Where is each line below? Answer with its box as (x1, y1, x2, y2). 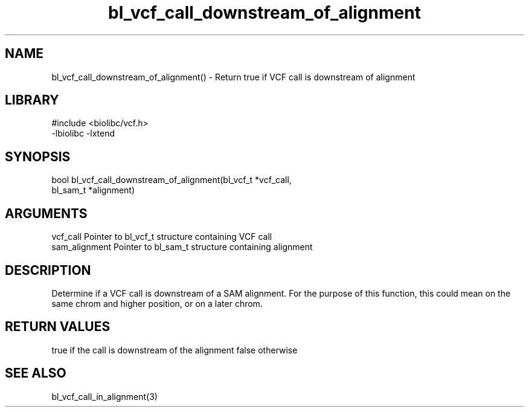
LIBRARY (5, 92, 59, 108)
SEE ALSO (5, 365, 66, 381)
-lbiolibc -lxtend (51, 128, 115, 139)
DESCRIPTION (5, 262, 91, 278)
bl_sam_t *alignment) (51, 185, 135, 196)
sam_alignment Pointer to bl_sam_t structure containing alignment (51, 242, 313, 253)
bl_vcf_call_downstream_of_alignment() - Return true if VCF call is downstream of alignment (51, 71, 415, 82)
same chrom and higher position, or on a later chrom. (51, 298, 263, 309)
